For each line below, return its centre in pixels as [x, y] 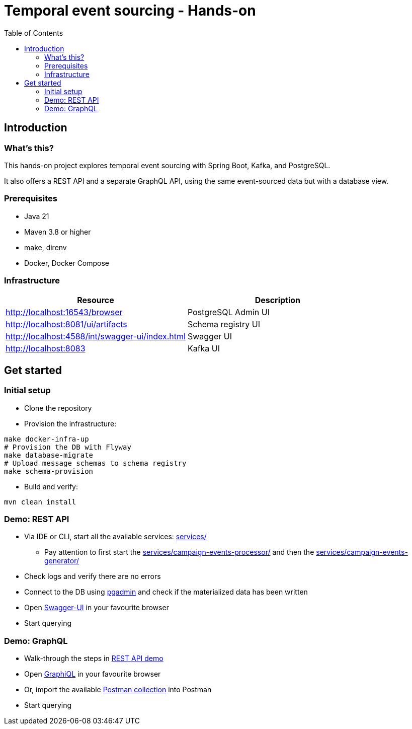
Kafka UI [204, 349]
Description [278, 300]
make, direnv [46, 247]
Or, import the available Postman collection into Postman [118, 690]
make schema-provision [49, 471]
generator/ [62, 561]
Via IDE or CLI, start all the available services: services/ [115, 537]
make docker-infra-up [47, 439]
